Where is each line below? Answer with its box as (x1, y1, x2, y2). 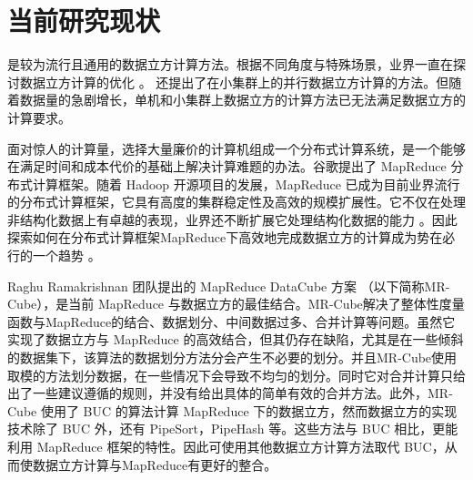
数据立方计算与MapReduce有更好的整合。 (32, 454, 277, 474)
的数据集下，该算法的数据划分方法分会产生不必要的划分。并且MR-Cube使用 (7, 348, 458, 367)
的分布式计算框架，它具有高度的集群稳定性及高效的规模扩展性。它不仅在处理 (7, 192, 466, 211)
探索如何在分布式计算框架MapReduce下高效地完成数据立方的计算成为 (7, 228, 418, 247)
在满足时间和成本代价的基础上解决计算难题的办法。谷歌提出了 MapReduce (7, 157, 447, 176)
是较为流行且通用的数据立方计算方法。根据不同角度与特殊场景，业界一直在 (7, 55, 453, 74)
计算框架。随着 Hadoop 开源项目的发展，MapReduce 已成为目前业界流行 (32, 174, 460, 193)
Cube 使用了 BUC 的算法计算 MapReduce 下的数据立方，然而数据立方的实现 (7, 401, 458, 420)
